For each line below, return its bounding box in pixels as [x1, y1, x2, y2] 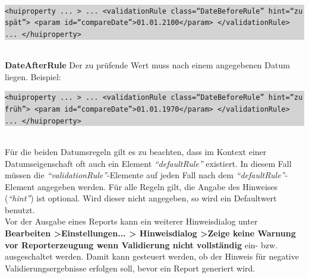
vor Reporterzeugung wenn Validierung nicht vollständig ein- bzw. [5, 238, 278, 251]
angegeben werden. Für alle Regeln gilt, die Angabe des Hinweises [37, 180, 278, 192]
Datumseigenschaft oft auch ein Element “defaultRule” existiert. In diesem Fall [5, 157, 292, 169]
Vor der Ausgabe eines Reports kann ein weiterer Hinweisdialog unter [5, 215, 258, 228]
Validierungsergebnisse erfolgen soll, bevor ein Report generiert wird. [5, 261, 256, 274]
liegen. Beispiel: [5, 70, 61, 83]
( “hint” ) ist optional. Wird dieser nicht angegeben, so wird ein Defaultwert [5, 192, 277, 204]
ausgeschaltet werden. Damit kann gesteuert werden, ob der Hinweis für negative [5, 250, 299, 263]
